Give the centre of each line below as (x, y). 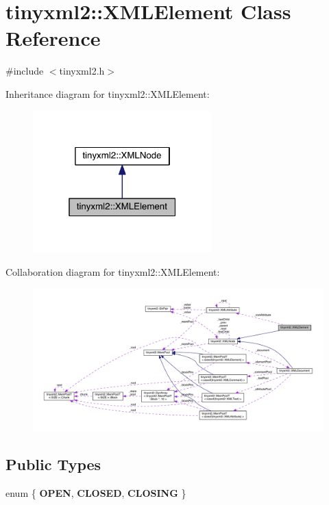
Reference (53, 38)
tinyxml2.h (82, 71)
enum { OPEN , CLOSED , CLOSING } (96, 492)
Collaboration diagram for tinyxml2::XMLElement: (113, 271)
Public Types (53, 464)
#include (25, 71)
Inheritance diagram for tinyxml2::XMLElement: (108, 93)
